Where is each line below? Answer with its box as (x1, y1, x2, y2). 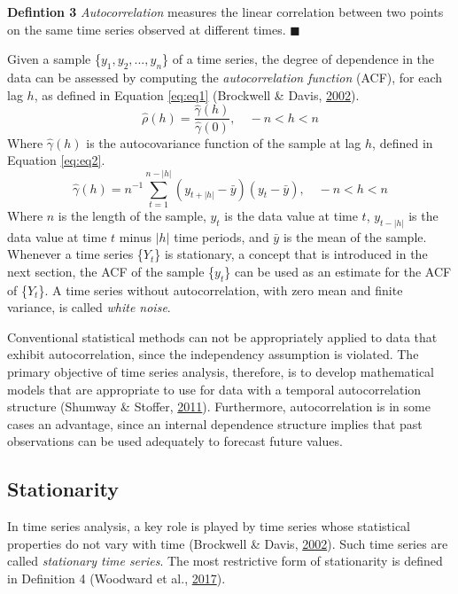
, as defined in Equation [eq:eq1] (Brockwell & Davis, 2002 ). (34, 85, 360, 104)
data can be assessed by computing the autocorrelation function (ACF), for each (7, 67, 443, 86)
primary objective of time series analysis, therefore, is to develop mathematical (7, 363, 434, 381)
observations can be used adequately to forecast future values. (7, 432, 343, 450)
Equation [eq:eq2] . (7, 151, 105, 169)
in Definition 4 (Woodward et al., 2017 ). (7, 569, 226, 587)
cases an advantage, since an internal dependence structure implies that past (7, 414, 423, 433)
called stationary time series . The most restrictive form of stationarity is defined (7, 551, 443, 570)
